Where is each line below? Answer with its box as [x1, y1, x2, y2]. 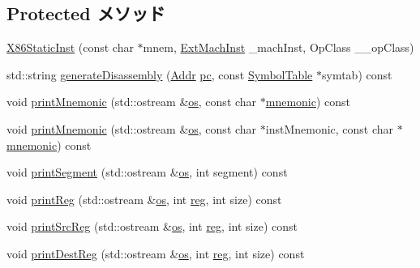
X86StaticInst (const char [6, 39, 134, 56]
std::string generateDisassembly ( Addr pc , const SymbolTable [6, 66, 313, 83]
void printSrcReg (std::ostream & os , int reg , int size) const [6, 218, 298, 235]
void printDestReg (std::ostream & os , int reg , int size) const [6, 245, 305, 262]
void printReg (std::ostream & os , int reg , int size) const [6, 190, 282, 207]
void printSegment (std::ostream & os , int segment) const [6, 164, 288, 181]
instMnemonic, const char [265, 120, 394, 137]
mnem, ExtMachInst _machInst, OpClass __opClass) [143, 39, 414, 56]
